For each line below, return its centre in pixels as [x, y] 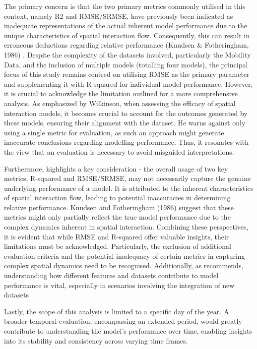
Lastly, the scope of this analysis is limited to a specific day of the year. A [117, 311]
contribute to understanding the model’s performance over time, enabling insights [128, 331]
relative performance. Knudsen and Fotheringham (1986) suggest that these [119, 207]
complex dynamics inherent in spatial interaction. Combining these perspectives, [126, 227]
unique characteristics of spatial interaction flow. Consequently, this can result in [127, 35]
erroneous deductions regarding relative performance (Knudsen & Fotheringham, [127, 45]
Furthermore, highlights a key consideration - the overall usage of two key [116, 168]
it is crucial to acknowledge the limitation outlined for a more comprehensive [121, 93]
